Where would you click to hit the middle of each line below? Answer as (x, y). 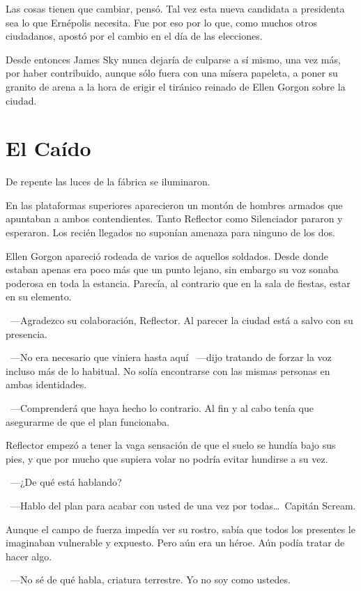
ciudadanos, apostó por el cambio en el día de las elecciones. (134, 36)
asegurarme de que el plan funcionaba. (88, 421)
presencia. (27, 333)
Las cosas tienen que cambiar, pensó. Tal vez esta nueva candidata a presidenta (175, 8)
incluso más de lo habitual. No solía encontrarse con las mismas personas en (168, 370)
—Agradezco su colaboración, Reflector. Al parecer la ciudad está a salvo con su (182, 320)
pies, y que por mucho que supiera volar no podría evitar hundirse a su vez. (167, 458)
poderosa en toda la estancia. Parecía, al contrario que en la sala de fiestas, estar (178, 283)
